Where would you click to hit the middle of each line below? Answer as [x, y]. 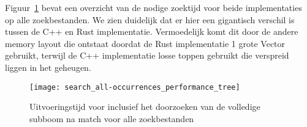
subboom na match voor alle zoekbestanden [112, 118]
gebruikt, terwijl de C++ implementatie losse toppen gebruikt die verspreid [147, 55]
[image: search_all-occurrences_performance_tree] [135, 87]
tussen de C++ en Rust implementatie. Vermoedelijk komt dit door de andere [152, 31]
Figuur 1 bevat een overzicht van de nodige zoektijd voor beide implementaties [153, 7]
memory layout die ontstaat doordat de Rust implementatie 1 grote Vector [145, 43]
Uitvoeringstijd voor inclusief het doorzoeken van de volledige [145, 107]
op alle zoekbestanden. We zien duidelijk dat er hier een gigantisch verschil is [150, 19]
